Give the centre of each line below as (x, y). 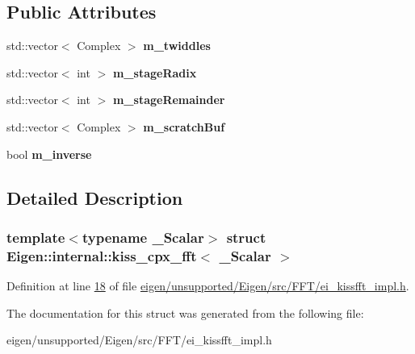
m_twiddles (177, 46)
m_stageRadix (155, 72)
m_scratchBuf (184, 126)
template (36, 237)
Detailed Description (95, 197)
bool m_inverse (49, 154)
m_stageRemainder (169, 100)
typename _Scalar (143, 237)
